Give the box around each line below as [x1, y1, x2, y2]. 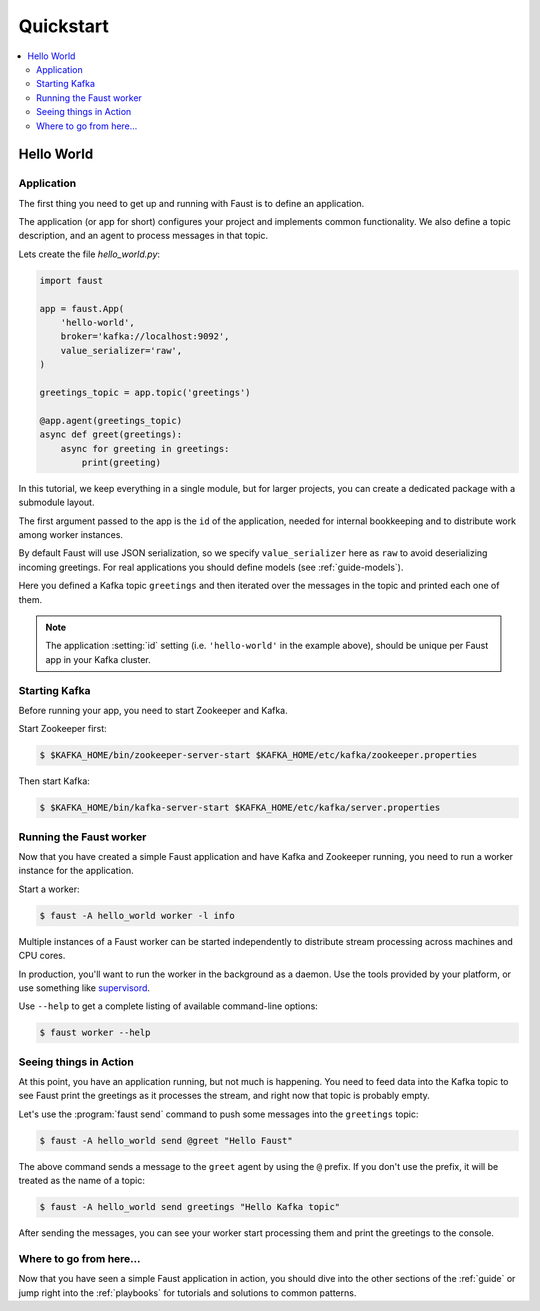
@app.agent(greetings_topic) [39, 415, 183, 426]
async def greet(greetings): [39, 429, 183, 440]
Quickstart [18, 15, 110, 37]
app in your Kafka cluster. [45, 653, 152, 665]
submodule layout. [18, 496, 95, 509]
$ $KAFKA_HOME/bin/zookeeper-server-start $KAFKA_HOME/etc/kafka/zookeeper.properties [39, 750, 478, 761]
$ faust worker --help [39, 1027, 151, 1039]
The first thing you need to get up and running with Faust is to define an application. [18, 197, 365, 209]
